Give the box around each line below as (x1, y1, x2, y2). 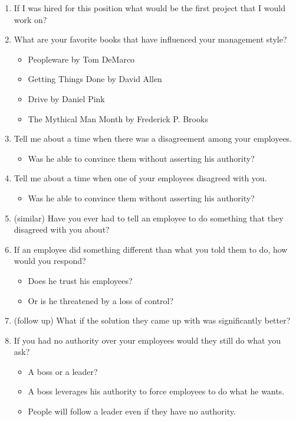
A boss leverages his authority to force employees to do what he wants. (28, 385, 285, 397)
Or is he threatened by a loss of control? (28, 294, 174, 306)
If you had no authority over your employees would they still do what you (14, 334, 281, 346)
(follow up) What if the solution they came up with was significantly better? (14, 314, 291, 327)
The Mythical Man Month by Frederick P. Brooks (28, 112, 208, 125)
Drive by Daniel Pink (28, 92, 105, 105)
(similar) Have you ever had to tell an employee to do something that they (14, 211, 284, 224)
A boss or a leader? (28, 365, 98, 377)
